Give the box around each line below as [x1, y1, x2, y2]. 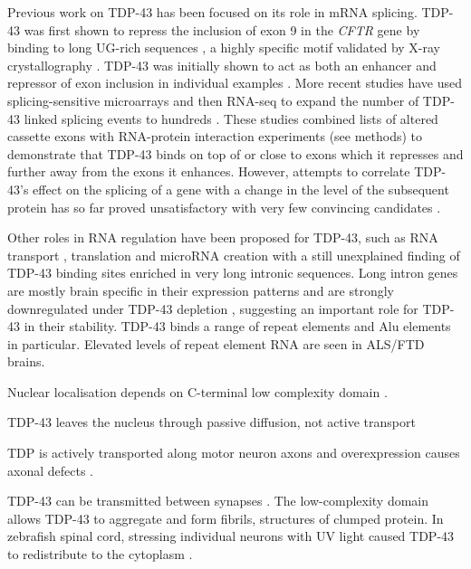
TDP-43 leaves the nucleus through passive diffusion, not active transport [7, 413, 416, 431]
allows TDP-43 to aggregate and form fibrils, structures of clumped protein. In [7, 508, 444, 527]
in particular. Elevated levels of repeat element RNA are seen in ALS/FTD [7, 334, 425, 353]
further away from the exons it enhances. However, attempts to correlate [7, 162, 410, 181]
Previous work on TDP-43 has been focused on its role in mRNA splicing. [7, 3, 418, 21]
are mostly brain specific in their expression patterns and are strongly [7, 280, 394, 299]
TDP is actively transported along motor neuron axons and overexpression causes [7, 443, 460, 462]
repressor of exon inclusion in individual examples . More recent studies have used [7, 73, 463, 92]
